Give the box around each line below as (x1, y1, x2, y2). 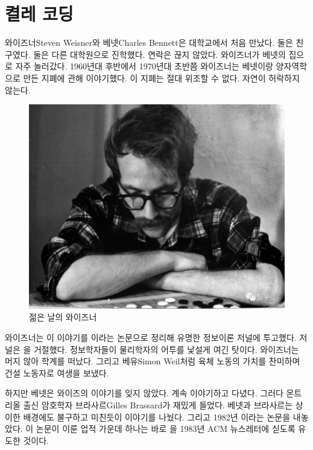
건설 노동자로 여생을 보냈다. (5, 366, 109, 379)
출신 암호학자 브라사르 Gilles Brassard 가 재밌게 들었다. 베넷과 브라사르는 (23, 398, 293, 411)
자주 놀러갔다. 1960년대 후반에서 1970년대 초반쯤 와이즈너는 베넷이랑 (15, 60, 273, 72)
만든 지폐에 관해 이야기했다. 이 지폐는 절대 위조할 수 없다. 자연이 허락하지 (23, 71, 300, 84)
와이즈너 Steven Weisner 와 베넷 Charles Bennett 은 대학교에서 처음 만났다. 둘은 (5, 36, 293, 49)
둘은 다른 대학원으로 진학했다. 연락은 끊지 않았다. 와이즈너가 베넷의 (33, 48, 286, 60)
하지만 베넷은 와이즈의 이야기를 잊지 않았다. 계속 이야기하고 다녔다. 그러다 (5, 387, 283, 399)
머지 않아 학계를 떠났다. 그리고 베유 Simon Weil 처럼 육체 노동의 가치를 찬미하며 (5, 355, 300, 367)
